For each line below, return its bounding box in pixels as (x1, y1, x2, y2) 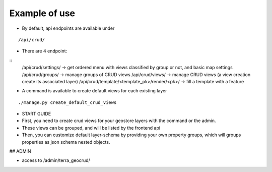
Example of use (9, 8, 76, 19)
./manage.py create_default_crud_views (18, 99, 117, 105)
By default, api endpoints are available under (22, 25, 115, 31)
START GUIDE (22, 111, 51, 117)
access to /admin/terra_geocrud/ (22, 157, 90, 163)
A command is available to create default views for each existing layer (22, 88, 167, 94)
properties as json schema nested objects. (22, 139, 110, 145)
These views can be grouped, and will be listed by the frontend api (22, 125, 161, 131)
